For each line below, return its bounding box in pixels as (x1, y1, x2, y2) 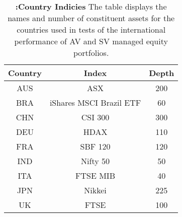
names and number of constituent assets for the (8, 12, 175, 24)
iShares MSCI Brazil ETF (49, 97, 141, 108)
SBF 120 (80, 140, 111, 152)
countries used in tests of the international (17, 24, 166, 35)
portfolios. (73, 47, 109, 58)
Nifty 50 (81, 155, 110, 167)
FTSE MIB (75, 170, 115, 181)
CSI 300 (81, 111, 110, 123)
